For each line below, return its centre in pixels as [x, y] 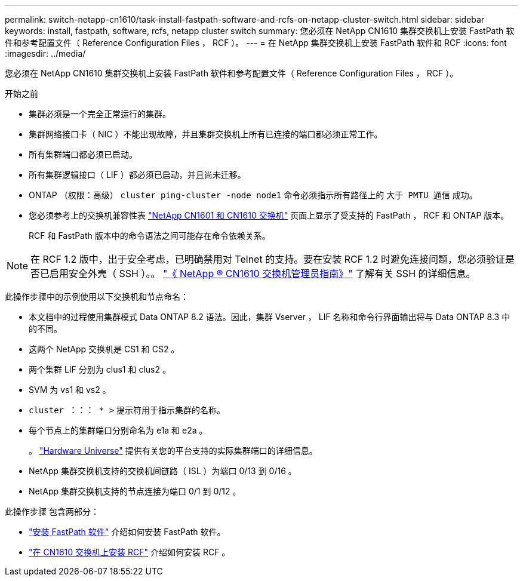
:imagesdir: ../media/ [45, 53]
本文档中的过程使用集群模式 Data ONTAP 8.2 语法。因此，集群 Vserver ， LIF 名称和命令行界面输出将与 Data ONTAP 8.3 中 [270, 317]
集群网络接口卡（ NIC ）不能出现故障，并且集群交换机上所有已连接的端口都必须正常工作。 [206, 134]
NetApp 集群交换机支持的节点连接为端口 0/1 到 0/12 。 [135, 491]
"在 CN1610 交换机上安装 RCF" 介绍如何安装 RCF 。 [130, 552]
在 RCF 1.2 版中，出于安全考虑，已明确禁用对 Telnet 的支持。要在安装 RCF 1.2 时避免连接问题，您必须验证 [268, 259]
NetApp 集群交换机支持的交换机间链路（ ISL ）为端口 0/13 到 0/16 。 [163, 471]
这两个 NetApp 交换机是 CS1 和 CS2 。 [104, 349]
